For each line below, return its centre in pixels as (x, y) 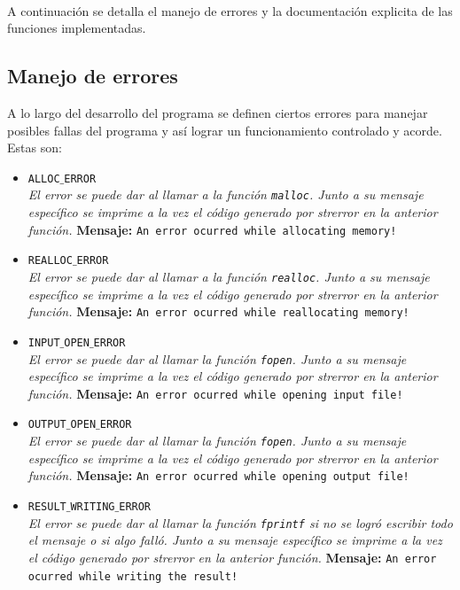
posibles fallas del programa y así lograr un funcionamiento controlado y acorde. (225, 130)
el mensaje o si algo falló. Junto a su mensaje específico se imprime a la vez (235, 540)
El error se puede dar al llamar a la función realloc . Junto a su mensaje (229, 276)
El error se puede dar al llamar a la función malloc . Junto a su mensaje (226, 194)
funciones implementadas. (77, 28)
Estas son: (35, 147)
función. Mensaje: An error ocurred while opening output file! (218, 475)
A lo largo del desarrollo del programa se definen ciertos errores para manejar (218, 112)
